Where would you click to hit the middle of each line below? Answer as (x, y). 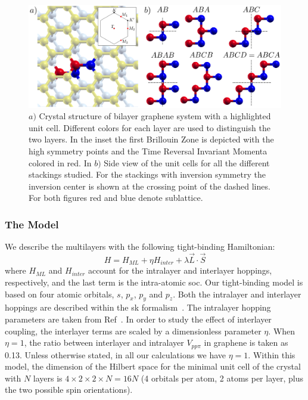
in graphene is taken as (246, 342)
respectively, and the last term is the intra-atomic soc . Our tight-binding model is (154, 282)
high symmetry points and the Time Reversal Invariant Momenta (148, 151)
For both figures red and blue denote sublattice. (116, 198)
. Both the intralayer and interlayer (237, 294)
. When (282, 331)
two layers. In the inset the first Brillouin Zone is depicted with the (151, 139)
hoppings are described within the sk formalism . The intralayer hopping (138, 307)
